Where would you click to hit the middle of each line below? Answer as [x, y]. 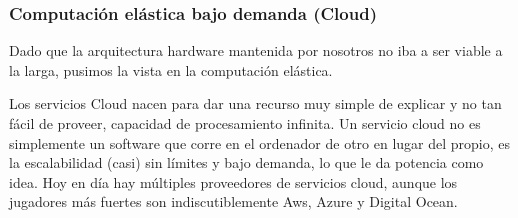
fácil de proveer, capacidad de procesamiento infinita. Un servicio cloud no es [245, 123]
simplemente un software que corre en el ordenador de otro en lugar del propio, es [260, 142]
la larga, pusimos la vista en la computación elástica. [171, 69]
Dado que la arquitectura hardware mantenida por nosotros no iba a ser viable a [256, 50]
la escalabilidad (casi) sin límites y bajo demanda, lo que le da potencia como [246, 162]
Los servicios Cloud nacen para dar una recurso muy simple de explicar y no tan [255, 103]
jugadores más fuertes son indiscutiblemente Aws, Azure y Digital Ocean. [233, 201]
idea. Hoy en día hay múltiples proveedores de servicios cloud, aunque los [233, 181]
